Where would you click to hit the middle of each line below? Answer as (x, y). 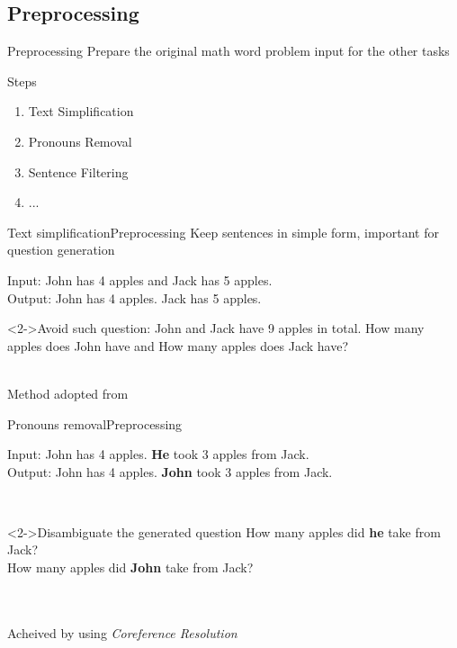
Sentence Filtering (78, 171)
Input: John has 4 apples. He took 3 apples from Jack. (158, 454)
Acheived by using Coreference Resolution (122, 632)
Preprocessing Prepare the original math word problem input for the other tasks (228, 51)
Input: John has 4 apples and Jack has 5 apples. (140, 279)
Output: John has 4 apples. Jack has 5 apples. (134, 297)
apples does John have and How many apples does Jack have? (178, 345)
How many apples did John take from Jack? (130, 567)
